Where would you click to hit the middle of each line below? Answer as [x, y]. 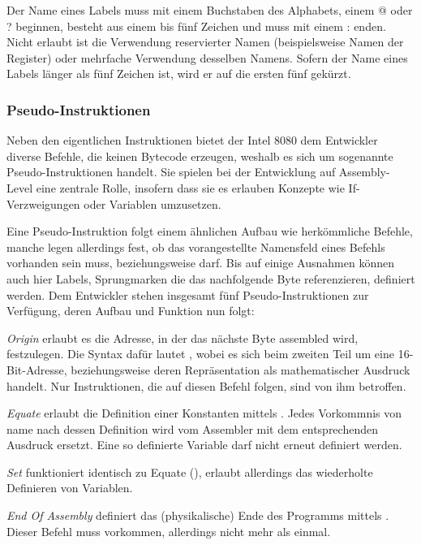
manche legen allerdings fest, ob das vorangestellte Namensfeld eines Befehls [196, 247]
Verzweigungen [43, 203]
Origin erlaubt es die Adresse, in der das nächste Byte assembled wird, [183, 337]
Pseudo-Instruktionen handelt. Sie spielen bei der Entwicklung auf [171, 172]
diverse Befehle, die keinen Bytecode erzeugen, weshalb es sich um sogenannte [200, 156]
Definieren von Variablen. [70, 488]
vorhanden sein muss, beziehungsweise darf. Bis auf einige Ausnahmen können [200, 263]
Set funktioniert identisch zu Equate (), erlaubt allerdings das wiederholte [190, 471]
